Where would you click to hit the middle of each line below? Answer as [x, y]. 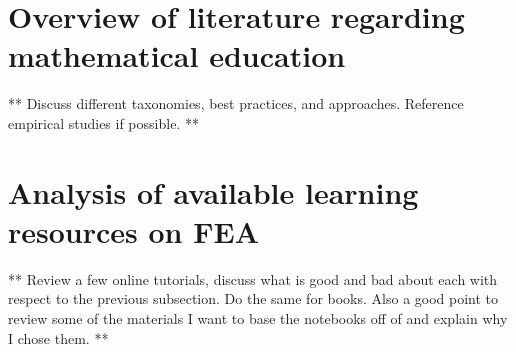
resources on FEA [133, 230]
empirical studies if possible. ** [103, 122]
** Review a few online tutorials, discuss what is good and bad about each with [253, 278]
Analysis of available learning [213, 191]
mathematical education [177, 55]
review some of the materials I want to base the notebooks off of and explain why [258, 318]
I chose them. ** [58, 337]
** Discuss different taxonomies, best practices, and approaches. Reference [236, 103]
